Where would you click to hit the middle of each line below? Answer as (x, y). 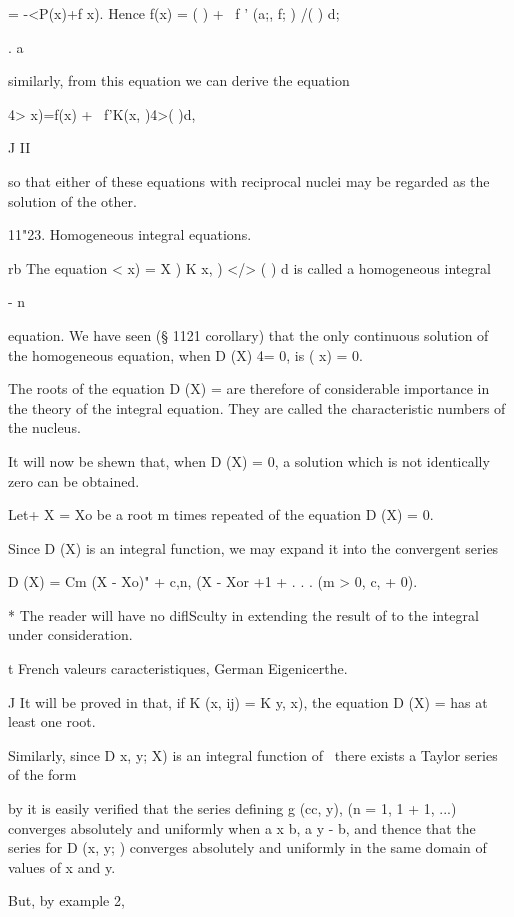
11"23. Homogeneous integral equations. (130, 234)
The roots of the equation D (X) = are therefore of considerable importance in (249, 388)
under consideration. (70, 634)
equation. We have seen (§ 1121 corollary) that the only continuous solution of (248, 334)
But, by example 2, (66, 900)
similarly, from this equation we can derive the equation (179, 80)
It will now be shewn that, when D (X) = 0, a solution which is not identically (249, 460)
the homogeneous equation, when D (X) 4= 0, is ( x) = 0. (185, 354)
